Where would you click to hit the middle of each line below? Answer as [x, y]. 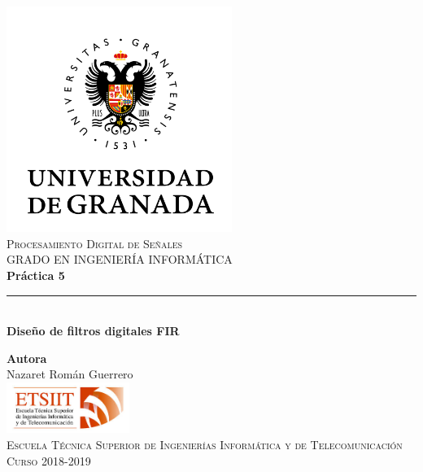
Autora [27, 358]
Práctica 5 [36, 275]
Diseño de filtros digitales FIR [93, 331]
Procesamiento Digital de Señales [95, 243]
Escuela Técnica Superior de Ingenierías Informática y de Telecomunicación [205, 444]
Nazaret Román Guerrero [70, 374]
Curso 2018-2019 [49, 460]
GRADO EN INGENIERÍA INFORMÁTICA [120, 259]
